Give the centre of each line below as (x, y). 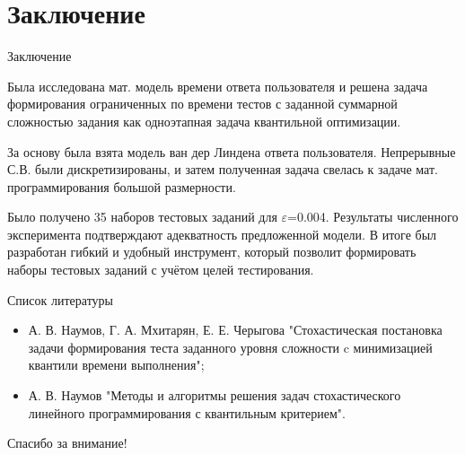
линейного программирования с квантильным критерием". (187, 412)
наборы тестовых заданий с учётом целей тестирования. (161, 270)
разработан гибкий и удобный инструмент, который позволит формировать (212, 252)
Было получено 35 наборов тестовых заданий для (142, 217)
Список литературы (61, 299)
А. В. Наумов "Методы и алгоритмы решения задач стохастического (215, 395)
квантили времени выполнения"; (116, 365)
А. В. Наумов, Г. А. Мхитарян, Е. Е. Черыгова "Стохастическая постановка (235, 330)
